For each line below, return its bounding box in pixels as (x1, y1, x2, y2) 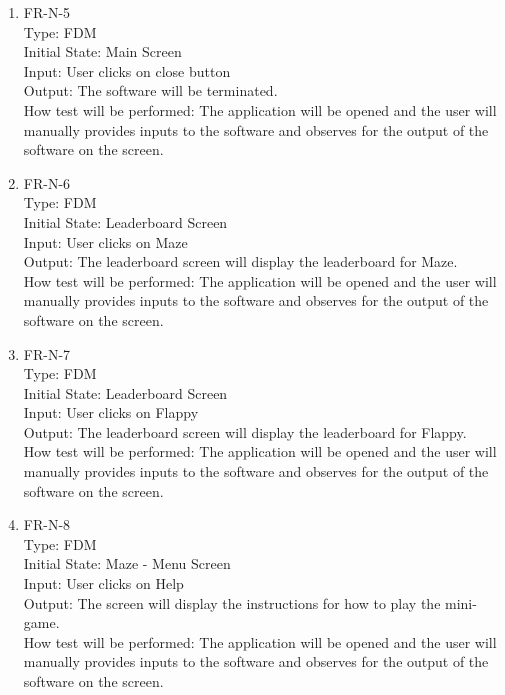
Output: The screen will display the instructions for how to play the (23, 592, 441, 613)
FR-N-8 (23, 514, 71, 535)
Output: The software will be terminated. (23, 80, 278, 101)
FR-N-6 (23, 172, 71, 193)
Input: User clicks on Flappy (23, 402, 199, 423)
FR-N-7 (23, 343, 71, 364)
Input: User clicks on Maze (23, 231, 188, 252)
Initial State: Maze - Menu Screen (23, 553, 231, 574)
